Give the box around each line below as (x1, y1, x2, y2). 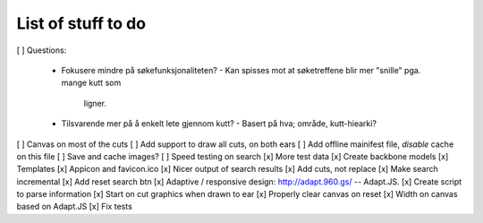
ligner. (83, 98, 107, 108)
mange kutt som (61, 77, 122, 89)
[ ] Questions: (16, 45, 67, 56)
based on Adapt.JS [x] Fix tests (16, 202, 133, 212)
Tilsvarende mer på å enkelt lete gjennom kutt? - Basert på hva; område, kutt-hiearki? (61, 118, 377, 129)
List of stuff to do (16, 13, 147, 33)
